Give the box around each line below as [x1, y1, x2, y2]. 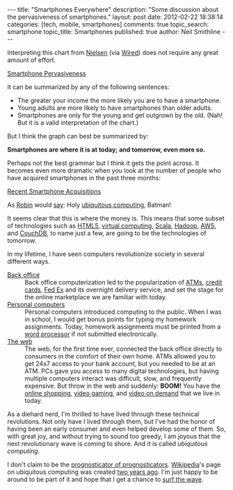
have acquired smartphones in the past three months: [7, 174, 161, 182]
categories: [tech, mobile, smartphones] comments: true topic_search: [7, 20, 209, 29]
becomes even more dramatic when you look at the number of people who [7, 166, 221, 175]
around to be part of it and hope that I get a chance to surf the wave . [7, 475, 204, 483]
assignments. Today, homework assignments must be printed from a [24, 322, 221, 331]
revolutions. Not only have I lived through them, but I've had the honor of [7, 418, 216, 425]
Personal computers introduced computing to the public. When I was [24, 308, 222, 316]
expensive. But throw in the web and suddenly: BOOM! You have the [24, 381, 221, 390]
